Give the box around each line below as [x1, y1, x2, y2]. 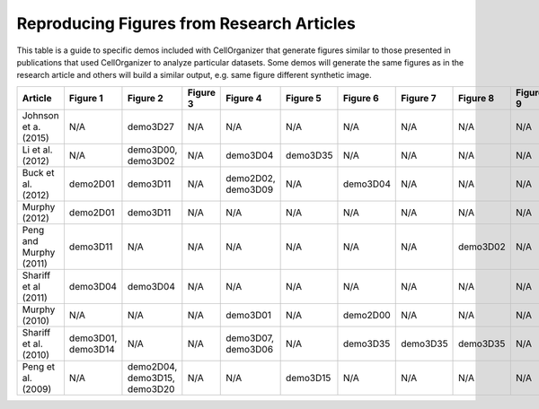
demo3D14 [68, 343, 116, 355]
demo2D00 [342, 309, 391, 321]
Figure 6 [342, 91, 379, 104]
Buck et [22, 166, 55, 178]
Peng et [22, 360, 56, 372]
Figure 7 [401, 91, 437, 104]
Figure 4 [225, 91, 262, 104]
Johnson [22, 109, 59, 121]
